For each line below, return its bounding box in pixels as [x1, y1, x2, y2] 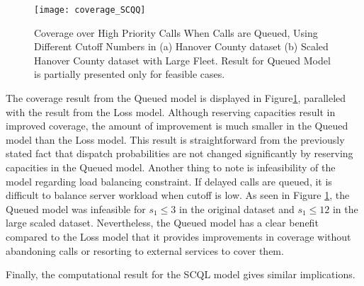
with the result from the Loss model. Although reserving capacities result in [6, 104, 336, 119]
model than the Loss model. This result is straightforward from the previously [6, 132, 345, 147]
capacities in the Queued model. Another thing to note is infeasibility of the [6, 160, 336, 174]
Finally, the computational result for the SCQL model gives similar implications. [6, 267, 356, 282]
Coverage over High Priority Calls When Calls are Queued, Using [34, 25, 318, 40]
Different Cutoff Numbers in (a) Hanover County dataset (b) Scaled [34, 39, 329, 54]
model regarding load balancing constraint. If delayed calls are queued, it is [6, 173, 332, 188]
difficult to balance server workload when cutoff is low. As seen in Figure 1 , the [6, 188, 350, 202]
